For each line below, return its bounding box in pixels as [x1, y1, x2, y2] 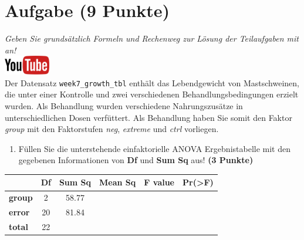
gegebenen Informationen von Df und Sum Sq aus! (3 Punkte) [18, 154, 254, 166]
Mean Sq [99, 176, 136, 188]
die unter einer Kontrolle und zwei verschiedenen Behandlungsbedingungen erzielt [5, 88, 299, 100]
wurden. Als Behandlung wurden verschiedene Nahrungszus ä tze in [5, 99, 243, 111]
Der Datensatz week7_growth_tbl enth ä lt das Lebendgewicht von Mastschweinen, [5, 76, 299, 89]
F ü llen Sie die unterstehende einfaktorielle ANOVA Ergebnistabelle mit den [18, 142, 291, 154]
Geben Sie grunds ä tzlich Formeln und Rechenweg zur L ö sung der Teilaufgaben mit [5, 32, 299, 45]
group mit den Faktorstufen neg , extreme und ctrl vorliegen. [5, 123, 219, 135]
